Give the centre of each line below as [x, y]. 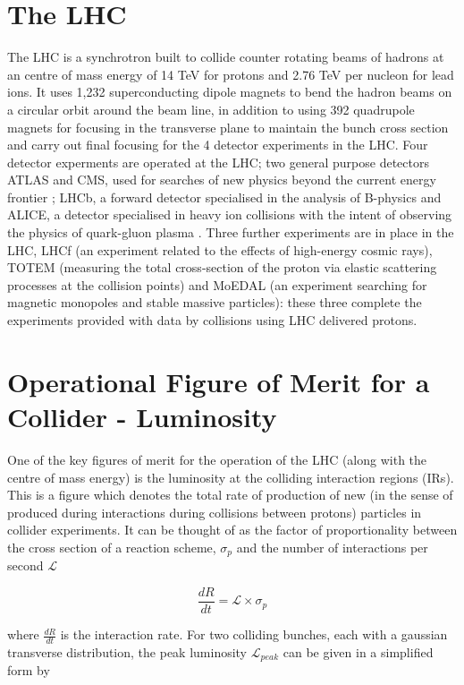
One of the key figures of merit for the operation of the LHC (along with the [217, 459]
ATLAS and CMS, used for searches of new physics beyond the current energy [222, 180]
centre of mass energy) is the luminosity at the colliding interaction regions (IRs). [231, 477]
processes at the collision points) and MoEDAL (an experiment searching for [217, 284]
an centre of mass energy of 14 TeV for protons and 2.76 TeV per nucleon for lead [231, 74]
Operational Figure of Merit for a [219, 381]
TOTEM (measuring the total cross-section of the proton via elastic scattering [222, 267]
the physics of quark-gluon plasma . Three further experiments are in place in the [231, 232]
